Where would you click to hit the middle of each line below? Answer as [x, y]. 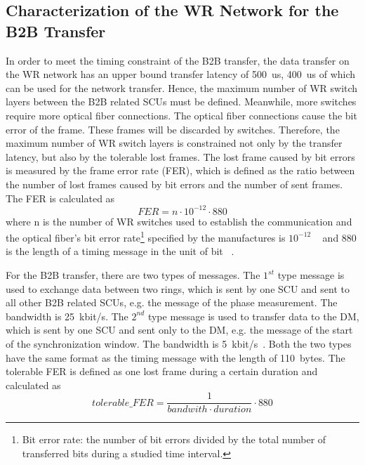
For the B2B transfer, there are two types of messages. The [133, 275]
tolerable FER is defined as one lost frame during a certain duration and [162, 371]
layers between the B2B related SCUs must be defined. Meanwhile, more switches [181, 101]
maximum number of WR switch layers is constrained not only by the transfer [174, 143]
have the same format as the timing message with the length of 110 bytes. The [175, 357]
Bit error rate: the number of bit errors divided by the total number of [174, 439]
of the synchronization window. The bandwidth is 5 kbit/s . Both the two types [179, 344]
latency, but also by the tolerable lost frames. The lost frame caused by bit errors [180, 156]
